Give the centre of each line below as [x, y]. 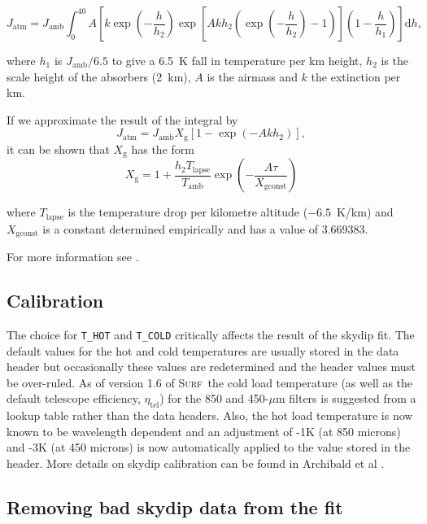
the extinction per [356, 76]
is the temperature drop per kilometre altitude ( [188, 212]
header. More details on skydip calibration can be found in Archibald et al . [196, 463]
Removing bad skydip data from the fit [175, 507]
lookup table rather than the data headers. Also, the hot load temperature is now [210, 415]
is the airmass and [252, 76]
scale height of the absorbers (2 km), [99, 76]
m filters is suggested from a [346, 398]
